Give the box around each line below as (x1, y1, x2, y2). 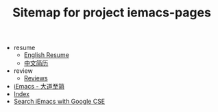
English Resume (23, 51, 70, 59)
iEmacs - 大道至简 (13, 82, 65, 91)
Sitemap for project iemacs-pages (12, 5, 211, 21)
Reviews (23, 74, 48, 82)
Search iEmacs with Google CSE (13, 98, 106, 106)
